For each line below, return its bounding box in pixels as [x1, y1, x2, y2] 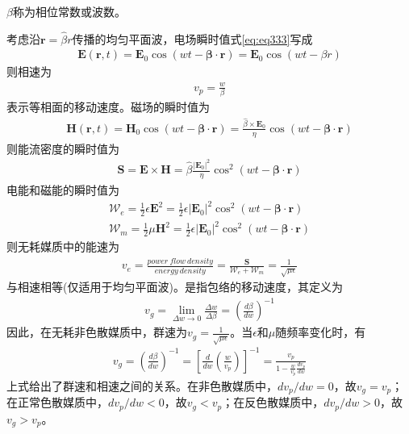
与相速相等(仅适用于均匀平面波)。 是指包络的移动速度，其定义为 [6, 278, 343, 295]
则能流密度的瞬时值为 [6, 140, 119, 156]
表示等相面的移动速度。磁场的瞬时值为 [6, 98, 210, 115]
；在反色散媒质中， [222, 394, 324, 411]
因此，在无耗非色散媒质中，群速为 [6, 323, 187, 340]
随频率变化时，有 [275, 323, 366, 340]
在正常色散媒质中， [6, 394, 108, 411]
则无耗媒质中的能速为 [6, 238, 119, 255]
